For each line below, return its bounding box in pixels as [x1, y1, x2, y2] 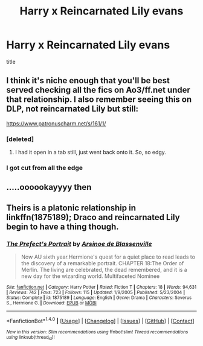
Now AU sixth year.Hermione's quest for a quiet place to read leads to [21, 253, 195, 260]
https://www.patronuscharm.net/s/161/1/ [6, 119, 106, 127]
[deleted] [6, 134, 34, 143]
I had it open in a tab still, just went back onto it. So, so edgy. [14, 149, 166, 156]
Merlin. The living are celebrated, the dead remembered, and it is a [21, 266, 187, 274]
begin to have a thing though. [6, 221, 119, 231]
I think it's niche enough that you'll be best [6, 75, 170, 86]
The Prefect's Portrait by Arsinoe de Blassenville [6, 239, 152, 248]
